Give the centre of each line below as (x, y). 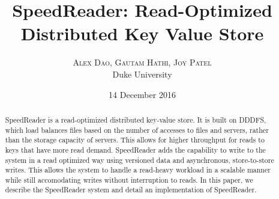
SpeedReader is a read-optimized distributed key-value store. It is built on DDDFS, (136, 119)
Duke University (142, 74)
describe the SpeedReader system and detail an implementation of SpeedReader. (131, 190)
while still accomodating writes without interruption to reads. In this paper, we (129, 179)
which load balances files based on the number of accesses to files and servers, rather (137, 130)
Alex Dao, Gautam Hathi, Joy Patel (142, 62)
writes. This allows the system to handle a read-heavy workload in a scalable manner (138, 170)
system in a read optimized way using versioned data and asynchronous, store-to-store (139, 160)
